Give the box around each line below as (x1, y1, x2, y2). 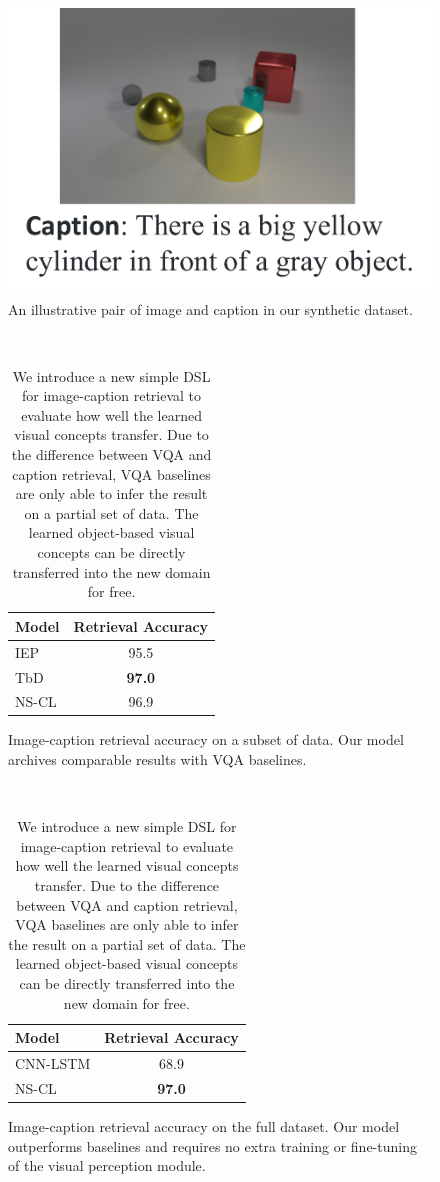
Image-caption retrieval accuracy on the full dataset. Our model (8, 1115, 400, 1136)
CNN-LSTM (15, 1053, 91, 1073)
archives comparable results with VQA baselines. (8, 749, 307, 770)
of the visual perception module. (8, 1155, 206, 1176)
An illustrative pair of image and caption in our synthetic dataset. (8, 298, 413, 319)
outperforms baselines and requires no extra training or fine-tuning (8, 1135, 417, 1156)
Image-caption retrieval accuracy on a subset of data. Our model (8, 729, 404, 750)
